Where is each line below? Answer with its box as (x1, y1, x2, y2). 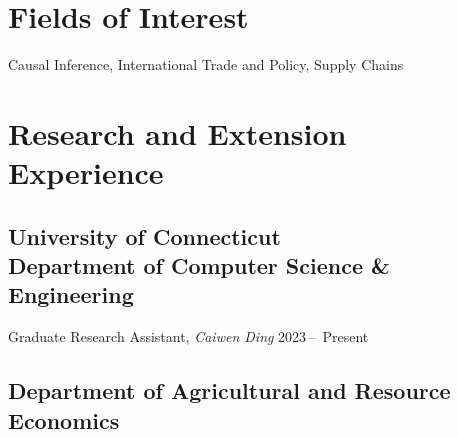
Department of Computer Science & (8, 250, 390, 281)
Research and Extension (8, 112, 347, 153)
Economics (8, 404, 120, 435)
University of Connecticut (8, 220, 281, 251)
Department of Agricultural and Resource (8, 375, 451, 406)
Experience (8, 152, 164, 193)
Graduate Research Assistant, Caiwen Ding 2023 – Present (8, 326, 369, 347)
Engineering (8, 279, 134, 310)
